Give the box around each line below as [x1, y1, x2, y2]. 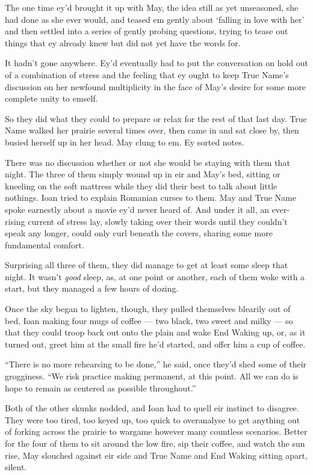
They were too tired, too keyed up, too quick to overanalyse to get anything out [5, 413, 300, 426]
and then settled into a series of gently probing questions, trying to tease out [5, 25, 288, 37]
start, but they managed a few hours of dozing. [5, 282, 179, 295]
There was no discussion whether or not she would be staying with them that [5, 156, 290, 168]
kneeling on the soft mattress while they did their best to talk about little [5, 179, 277, 192]
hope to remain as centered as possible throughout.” [5, 381, 196, 394]
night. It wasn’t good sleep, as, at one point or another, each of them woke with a [5, 270, 305, 283]
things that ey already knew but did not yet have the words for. [5, 36, 241, 49]
